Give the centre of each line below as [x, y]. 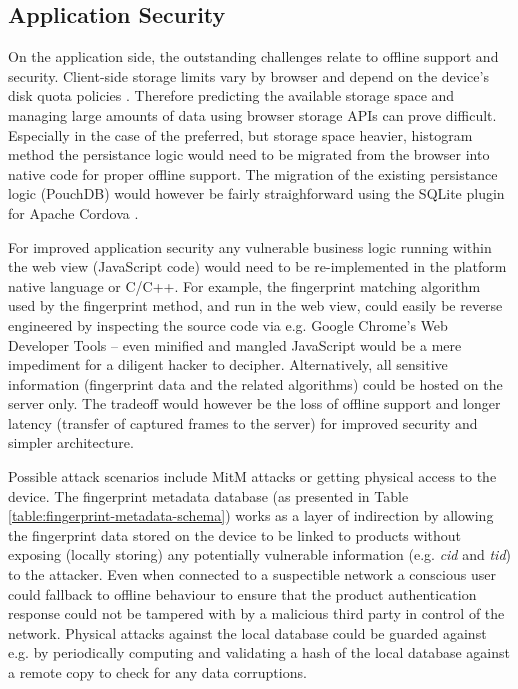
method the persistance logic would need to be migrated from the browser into [249, 154]
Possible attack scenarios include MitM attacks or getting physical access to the [252, 476]
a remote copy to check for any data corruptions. [157, 672]
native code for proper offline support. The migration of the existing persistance [253, 173]
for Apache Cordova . [73, 212]
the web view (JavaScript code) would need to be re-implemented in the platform [257, 266]
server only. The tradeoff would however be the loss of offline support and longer [254, 403]
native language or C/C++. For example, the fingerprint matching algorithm [244, 285]
